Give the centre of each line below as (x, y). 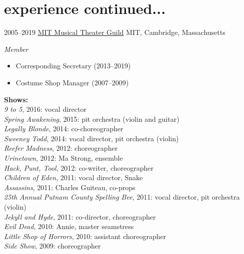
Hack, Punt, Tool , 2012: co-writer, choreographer (79, 167)
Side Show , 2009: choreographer (52, 246)
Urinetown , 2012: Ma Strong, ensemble (63, 158)
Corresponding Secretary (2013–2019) (73, 66)
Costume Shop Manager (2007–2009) (72, 82)
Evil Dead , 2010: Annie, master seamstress (69, 226)
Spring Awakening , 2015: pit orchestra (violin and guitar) (92, 119)
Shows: (16, 99)
